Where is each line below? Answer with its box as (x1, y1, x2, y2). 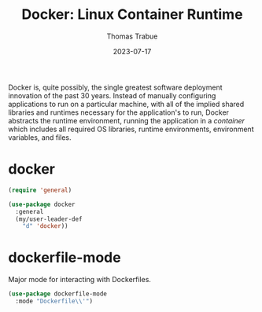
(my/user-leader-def (15, 215, 83, 223)
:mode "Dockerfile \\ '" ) (15, 297, 93, 306)
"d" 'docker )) (22, 222, 68, 230)
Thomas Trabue (106, 31, 158, 41)
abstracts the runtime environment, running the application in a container (8, 116, 245, 125)
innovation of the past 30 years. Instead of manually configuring (8, 90, 216, 100)
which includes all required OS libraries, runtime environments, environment (8, 124, 254, 134)
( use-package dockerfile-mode (8, 290, 108, 298)
